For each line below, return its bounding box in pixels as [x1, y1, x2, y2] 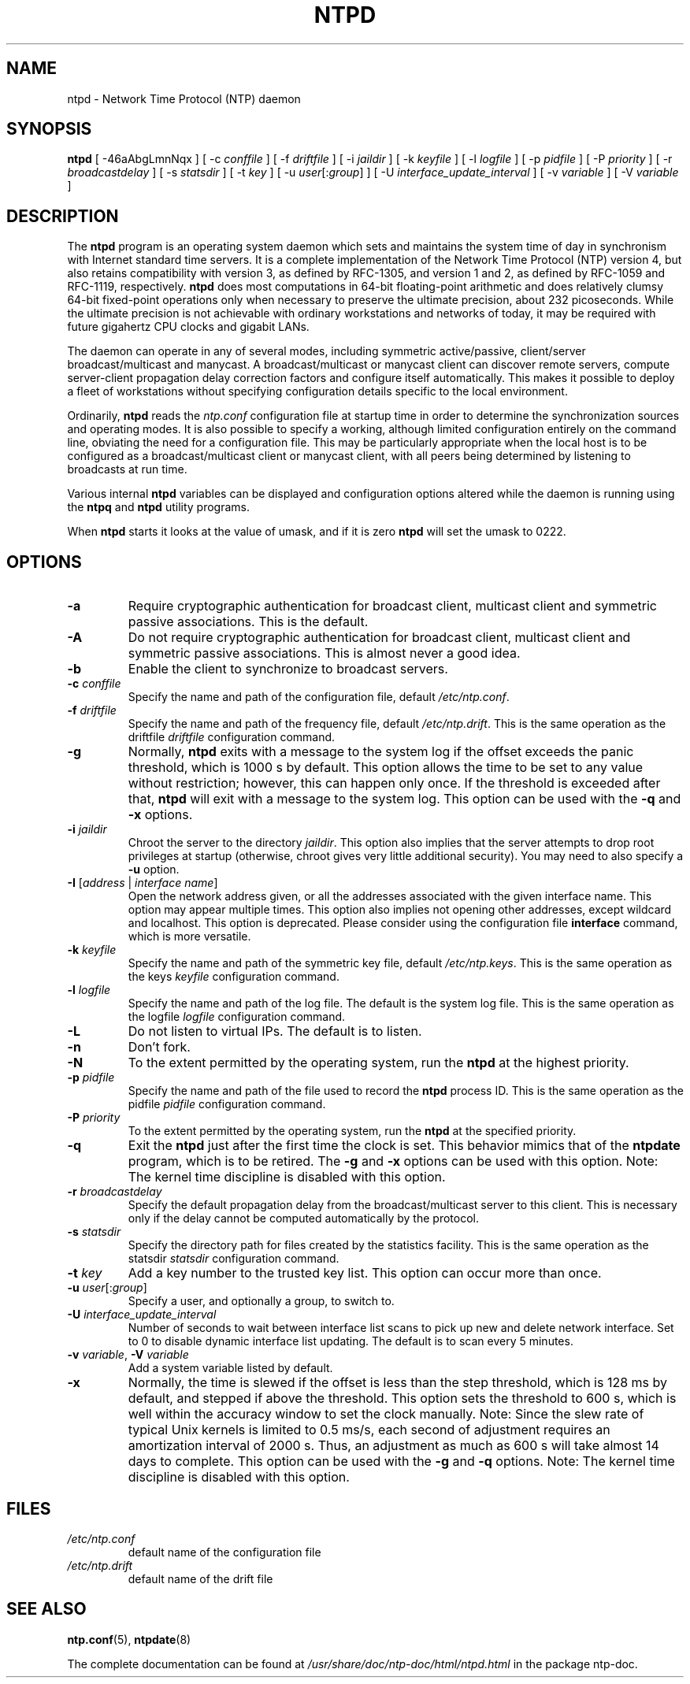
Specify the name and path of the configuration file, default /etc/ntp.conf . [128, 690, 510, 704]
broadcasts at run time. [67, 462, 187, 477]
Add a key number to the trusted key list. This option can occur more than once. [128, 1265, 602, 1282]
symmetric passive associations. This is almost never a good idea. [128, 645, 521, 662]
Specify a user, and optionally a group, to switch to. [128, 1294, 395, 1308]
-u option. [128, 862, 180, 877]
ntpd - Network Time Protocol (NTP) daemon [67, 91, 301, 106]
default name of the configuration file [128, 1545, 321, 1559]
